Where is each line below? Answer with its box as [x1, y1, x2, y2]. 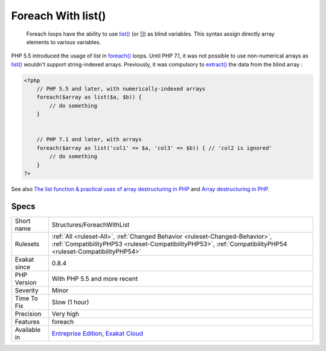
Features [14, 317, 40, 326]
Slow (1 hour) [51, 298, 89, 306]
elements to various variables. [26, 38, 101, 45]
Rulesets [14, 239, 39, 248]
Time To [14, 294, 39, 302]
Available [14, 325, 41, 333]
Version [14, 278, 37, 286]
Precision [14, 309, 42, 318]
